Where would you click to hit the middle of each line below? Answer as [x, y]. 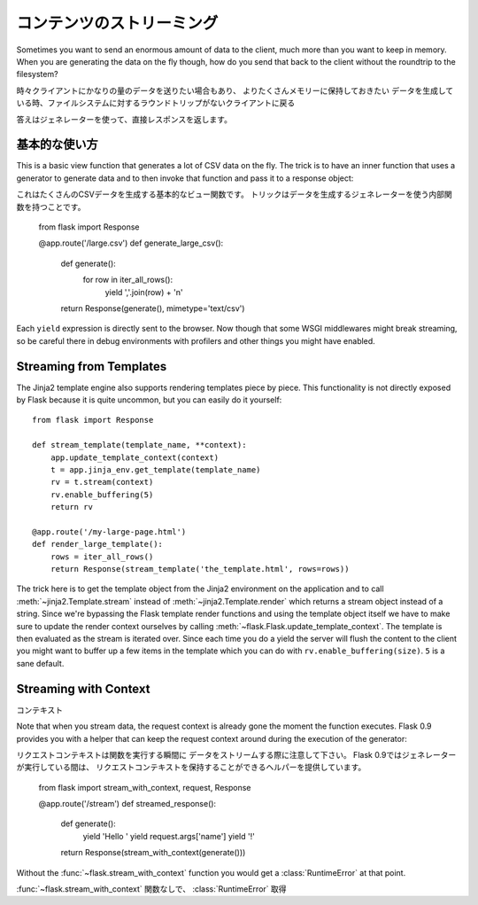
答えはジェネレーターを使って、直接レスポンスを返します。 [124, 119]
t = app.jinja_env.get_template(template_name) [155, 469]
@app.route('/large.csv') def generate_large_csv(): [131, 243]
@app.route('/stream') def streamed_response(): [127, 804]
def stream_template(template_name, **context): [139, 445]
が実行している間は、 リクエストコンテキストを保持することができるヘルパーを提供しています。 [191, 768]
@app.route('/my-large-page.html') [109, 531]
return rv [71, 507]
